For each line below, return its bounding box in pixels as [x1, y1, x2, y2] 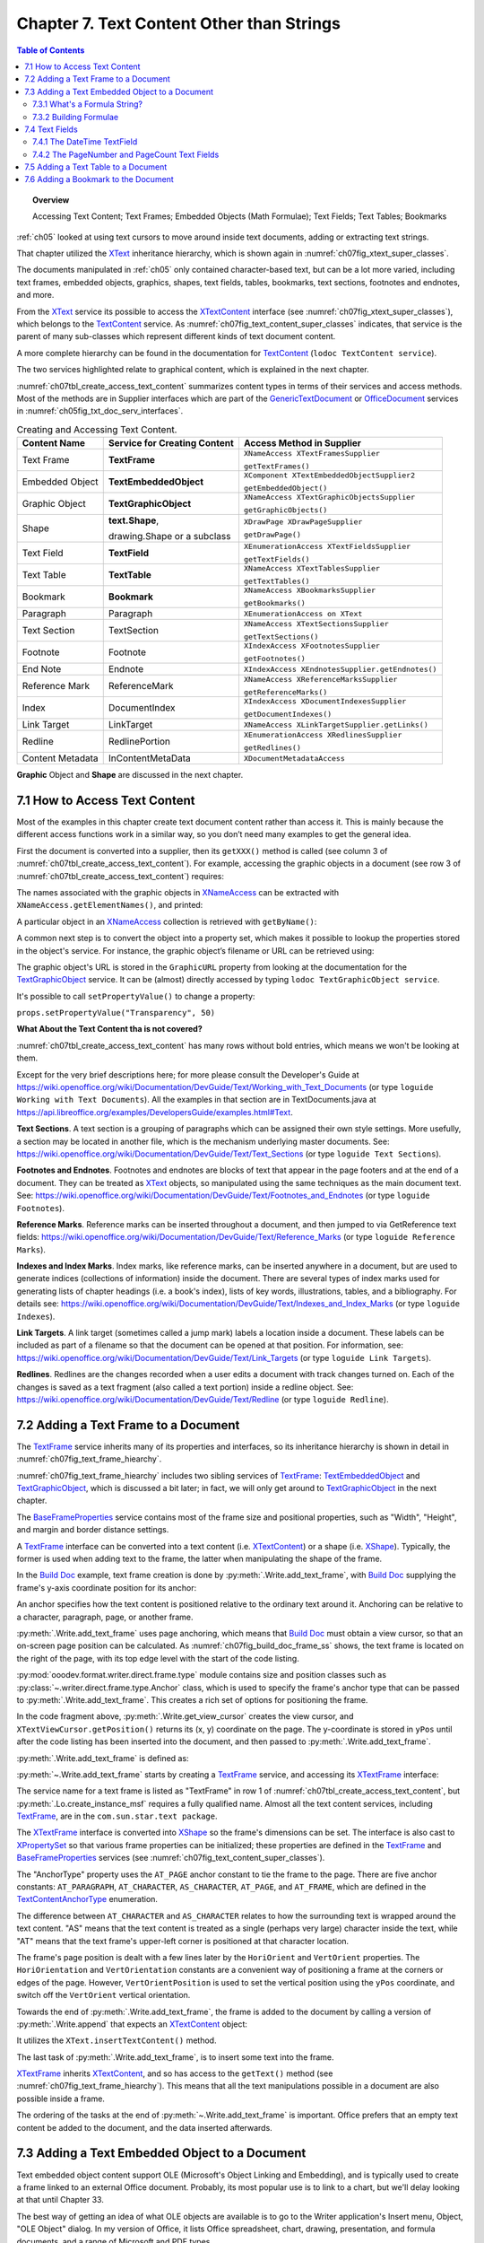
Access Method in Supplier [243, 437, 362, 449]
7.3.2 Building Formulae [32, 111, 119, 122]
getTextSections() [243, 633, 319, 641]
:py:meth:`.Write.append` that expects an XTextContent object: [16, 2019, 248, 2029]
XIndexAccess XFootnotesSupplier [243, 641, 381, 650]
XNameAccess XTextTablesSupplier [243, 563, 381, 573]
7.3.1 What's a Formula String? [32, 99, 143, 109]
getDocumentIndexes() [243, 710, 333, 720]
